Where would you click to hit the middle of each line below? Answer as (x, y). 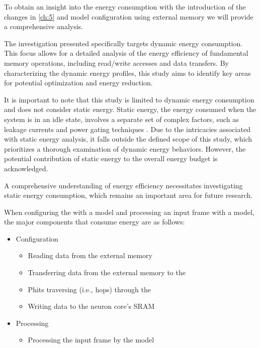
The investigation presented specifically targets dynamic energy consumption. (123, 43)
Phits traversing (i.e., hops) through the (90, 289)
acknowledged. (26, 168)
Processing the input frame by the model (91, 340)
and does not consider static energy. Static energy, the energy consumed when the (130, 109)
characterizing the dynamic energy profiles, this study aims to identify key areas (127, 73)
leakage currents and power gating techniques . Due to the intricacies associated (127, 129)
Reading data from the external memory (90, 255)
